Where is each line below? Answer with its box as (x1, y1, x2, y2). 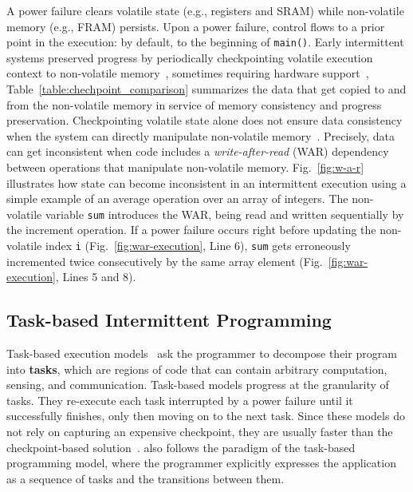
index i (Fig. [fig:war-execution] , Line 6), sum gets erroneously (45, 237, 351, 254)
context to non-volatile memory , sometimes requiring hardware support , (6, 65, 369, 81)
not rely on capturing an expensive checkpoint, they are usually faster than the (6, 423, 393, 440)
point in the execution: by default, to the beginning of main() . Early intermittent (6, 34, 404, 50)
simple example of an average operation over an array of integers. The (6, 190, 348, 207)
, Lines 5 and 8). (55, 268, 136, 285)
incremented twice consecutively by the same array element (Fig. (6, 252, 323, 269)
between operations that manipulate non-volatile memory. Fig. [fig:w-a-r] (6, 159, 364, 175)
